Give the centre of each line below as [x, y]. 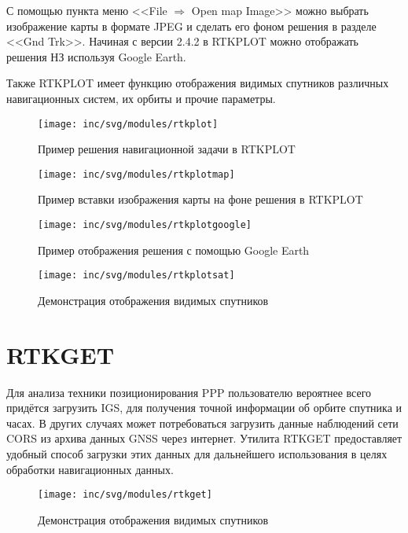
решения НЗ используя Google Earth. [96, 56]
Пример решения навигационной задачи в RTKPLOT [167, 149]
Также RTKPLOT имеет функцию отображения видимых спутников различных [198, 83]
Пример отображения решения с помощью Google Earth [174, 250]
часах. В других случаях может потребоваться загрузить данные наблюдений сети [202, 423]
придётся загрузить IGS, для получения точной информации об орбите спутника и [204, 408]
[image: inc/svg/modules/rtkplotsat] [136, 276]
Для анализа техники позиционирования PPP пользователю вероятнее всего [189, 392]
